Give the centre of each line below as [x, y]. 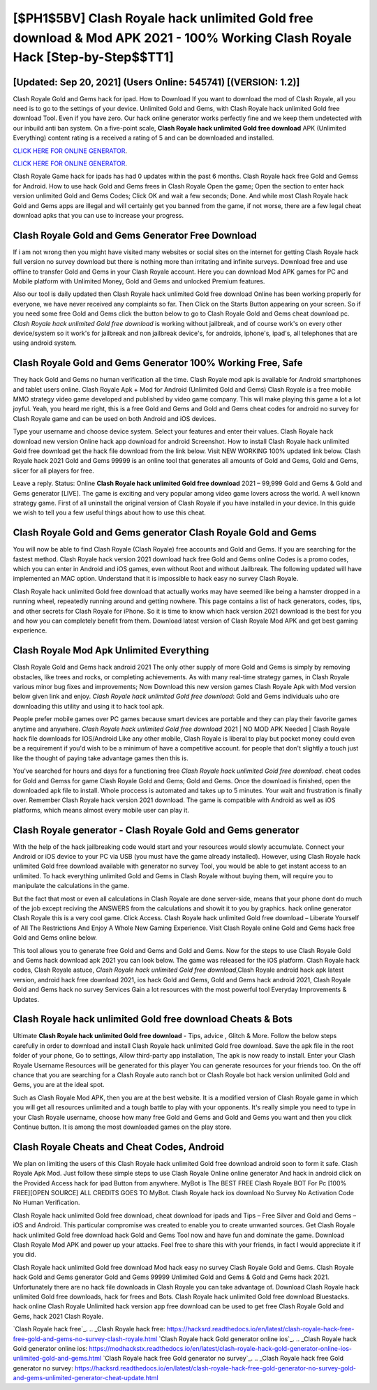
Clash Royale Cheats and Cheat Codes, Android [119, 1147]
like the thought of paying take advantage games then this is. [101, 758]
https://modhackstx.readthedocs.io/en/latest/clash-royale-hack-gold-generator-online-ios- [221, 1348]
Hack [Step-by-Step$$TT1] [93, 58]
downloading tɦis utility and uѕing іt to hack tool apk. [88, 706]
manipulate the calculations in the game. [71, 886]
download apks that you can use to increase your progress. [98, 215]
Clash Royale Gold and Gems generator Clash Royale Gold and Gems [165, 533]
